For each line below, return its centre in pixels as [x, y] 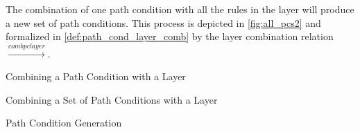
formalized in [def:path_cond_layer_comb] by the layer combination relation [170, 36]
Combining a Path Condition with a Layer [96, 76]
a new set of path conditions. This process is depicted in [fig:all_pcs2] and [163, 22]
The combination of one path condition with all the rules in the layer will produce [180, 9]
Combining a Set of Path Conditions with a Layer [112, 99]
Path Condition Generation [64, 123]
